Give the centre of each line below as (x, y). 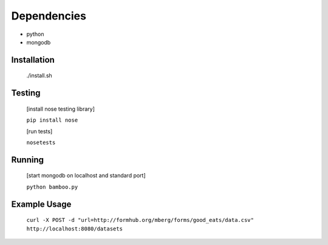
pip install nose (52, 120)
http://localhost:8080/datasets (74, 229)
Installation (33, 60)
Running (28, 160)
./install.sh (39, 75)
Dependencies (49, 16)
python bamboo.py (52, 187)
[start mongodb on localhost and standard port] (86, 176)
